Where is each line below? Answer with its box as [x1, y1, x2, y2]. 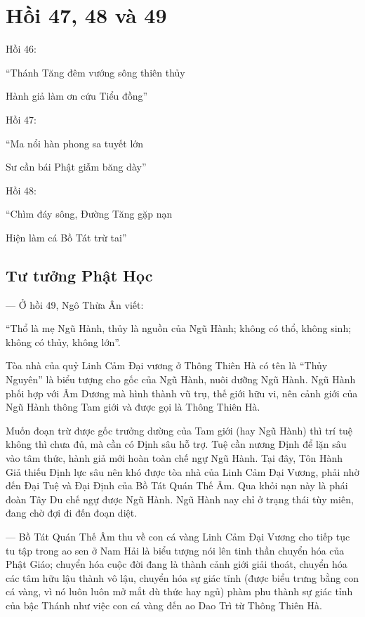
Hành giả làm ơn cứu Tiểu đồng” [6, 88, 148, 103]
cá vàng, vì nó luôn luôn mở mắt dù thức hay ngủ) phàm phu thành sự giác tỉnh [6, 584, 353, 599]
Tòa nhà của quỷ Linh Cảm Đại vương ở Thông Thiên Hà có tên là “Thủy [6, 358, 328, 373]
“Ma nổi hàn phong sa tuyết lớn [6, 135, 144, 150]
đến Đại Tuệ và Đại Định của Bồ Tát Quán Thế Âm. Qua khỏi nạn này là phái [6, 478, 348, 493]
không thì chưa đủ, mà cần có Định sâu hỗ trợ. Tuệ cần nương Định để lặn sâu [6, 437, 347, 451]
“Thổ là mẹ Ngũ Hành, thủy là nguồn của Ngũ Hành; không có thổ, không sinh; [6, 321, 352, 336]
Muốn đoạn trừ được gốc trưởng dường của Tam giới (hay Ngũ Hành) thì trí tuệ [6, 423, 353, 437]
